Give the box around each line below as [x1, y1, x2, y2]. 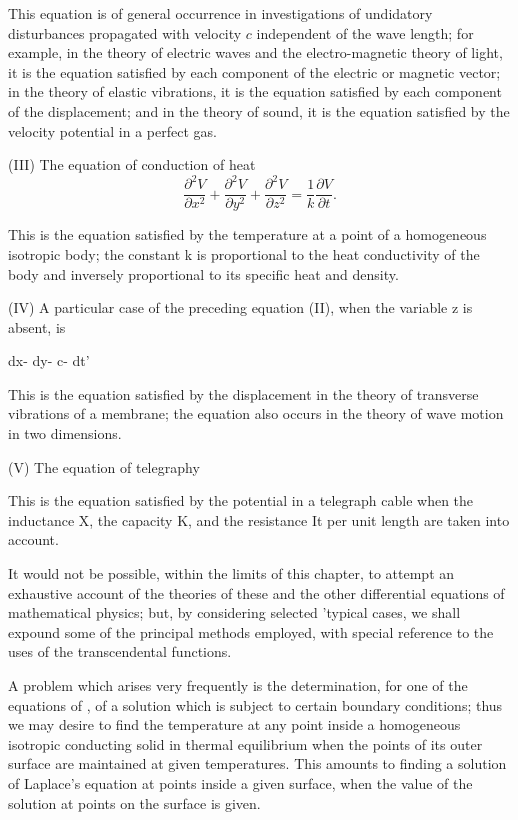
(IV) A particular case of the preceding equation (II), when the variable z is [8, 297, 473, 318]
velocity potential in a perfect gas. [8, 120, 217, 141]
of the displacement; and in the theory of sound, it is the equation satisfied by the [8, 100, 510, 121]
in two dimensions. [8, 423, 122, 444]
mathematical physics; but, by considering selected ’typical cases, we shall [8, 602, 461, 623]
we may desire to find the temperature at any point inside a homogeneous [8, 714, 461, 735]
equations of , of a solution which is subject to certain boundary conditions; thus [8, 694, 503, 715]
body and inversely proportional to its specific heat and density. [8, 263, 399, 284]
